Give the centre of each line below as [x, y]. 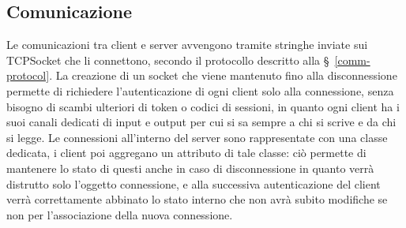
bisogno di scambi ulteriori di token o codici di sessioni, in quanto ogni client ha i [203, 106]
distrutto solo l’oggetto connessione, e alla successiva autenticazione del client [194, 183]
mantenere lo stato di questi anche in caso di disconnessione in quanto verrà [190, 168]
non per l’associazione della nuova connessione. [120, 214]
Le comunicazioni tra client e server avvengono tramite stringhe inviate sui [187, 45]
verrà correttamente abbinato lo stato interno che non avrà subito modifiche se [197, 199]
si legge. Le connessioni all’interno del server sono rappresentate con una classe [197, 137]
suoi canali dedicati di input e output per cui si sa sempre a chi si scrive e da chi [201, 122]
